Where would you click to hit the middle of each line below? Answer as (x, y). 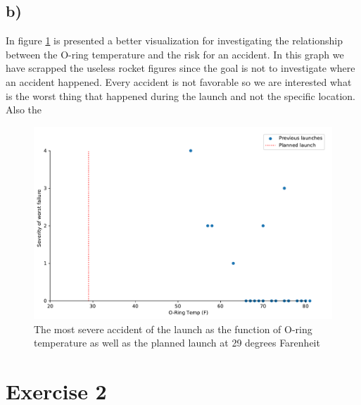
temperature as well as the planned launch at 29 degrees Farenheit (177, 343)
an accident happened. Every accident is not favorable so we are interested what (179, 81)
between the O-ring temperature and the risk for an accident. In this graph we (175, 54)
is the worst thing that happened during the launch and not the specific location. (180, 95)
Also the (24, 110)
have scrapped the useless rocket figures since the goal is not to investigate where (180, 68)
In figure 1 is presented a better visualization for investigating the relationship (174, 40)
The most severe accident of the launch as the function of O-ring (173, 329)
